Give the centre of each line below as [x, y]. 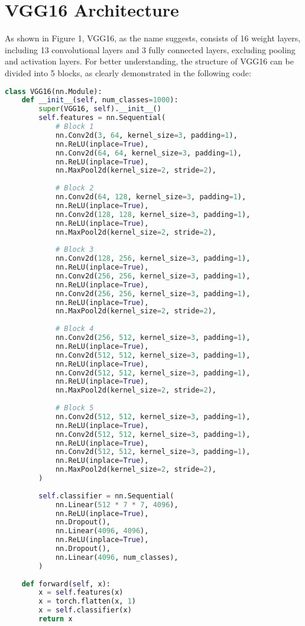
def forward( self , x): [66, 584]
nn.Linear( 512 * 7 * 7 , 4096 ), [117, 505]
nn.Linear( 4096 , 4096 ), [102, 531]
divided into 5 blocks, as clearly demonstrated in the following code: [128, 72]
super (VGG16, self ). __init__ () [100, 109]
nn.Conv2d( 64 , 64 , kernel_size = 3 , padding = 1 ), [149, 153]
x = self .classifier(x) [85, 610]
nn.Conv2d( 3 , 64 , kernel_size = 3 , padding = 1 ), [146, 135]
